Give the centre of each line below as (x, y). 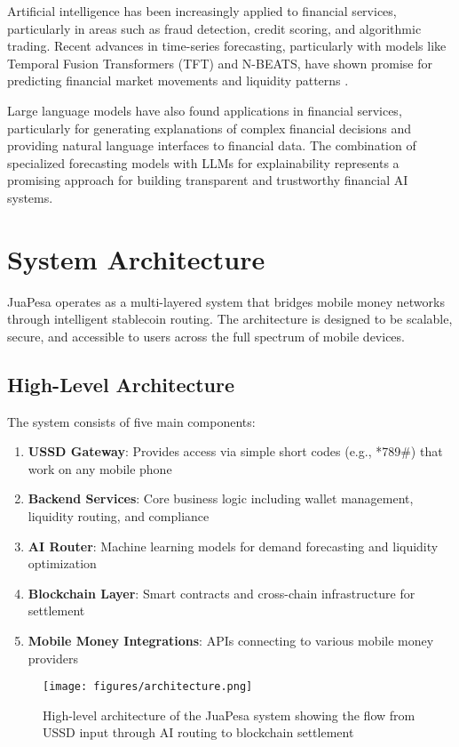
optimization (62, 563)
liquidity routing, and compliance (119, 516)
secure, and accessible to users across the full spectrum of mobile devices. (206, 336)
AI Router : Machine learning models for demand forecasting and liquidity (233, 546)
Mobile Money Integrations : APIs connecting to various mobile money (231, 640)
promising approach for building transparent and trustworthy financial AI (208, 180)
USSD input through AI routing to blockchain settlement (198, 732)
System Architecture (136, 258)
